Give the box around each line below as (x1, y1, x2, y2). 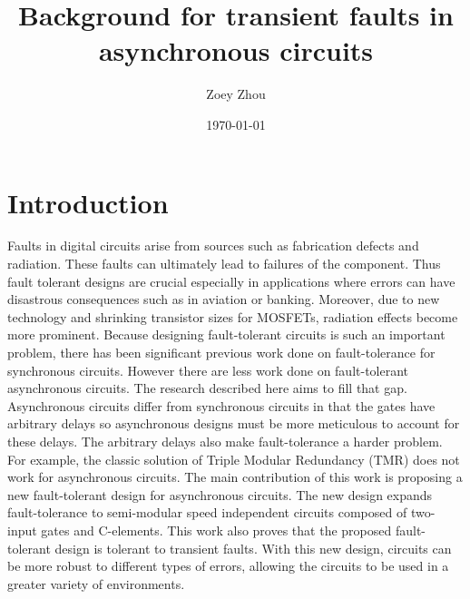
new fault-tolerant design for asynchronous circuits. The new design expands (7, 485, 433, 504)
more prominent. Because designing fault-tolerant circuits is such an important (7, 325, 446, 344)
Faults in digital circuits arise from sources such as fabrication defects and (7, 236, 419, 255)
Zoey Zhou (206, 84, 266, 103)
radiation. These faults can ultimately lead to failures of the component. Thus (7, 254, 441, 273)
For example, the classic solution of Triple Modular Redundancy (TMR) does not (7, 449, 460, 468)
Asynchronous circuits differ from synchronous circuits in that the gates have (7, 396, 436, 415)
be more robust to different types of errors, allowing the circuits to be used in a (7, 556, 449, 575)
